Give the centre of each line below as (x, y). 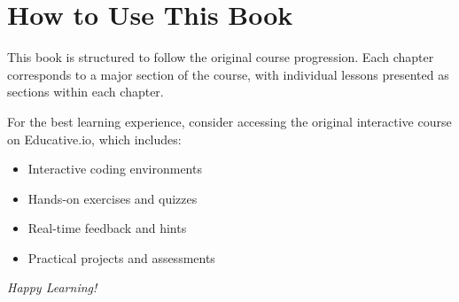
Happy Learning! (52, 287)
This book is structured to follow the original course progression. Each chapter (221, 57)
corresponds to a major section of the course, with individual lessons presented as (228, 74)
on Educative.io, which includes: (94, 139)
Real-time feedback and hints (107, 228)
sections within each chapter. (86, 92)
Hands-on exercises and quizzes (113, 198)
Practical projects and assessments (121, 257)
